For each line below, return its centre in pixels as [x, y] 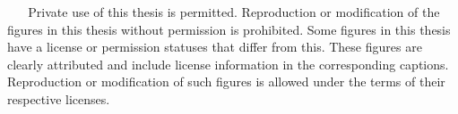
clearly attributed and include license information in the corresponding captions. [228, 64]
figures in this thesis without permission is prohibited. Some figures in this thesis [229, 29]
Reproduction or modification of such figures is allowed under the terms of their [226, 81]
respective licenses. [59, 98]
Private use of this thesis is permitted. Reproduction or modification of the [234, 12]
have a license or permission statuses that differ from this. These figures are [215, 47]
